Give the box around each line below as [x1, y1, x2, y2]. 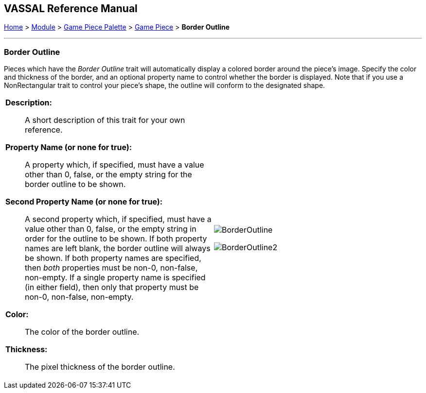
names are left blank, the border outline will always [25, 243, 211, 254]
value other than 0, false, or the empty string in [25, 224, 196, 234]
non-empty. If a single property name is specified [25, 273, 206, 283]
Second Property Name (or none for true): [5, 197, 163, 207]
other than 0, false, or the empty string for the [25, 170, 192, 180]
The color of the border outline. [25, 327, 140, 337]
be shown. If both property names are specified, [25, 253, 201, 263]
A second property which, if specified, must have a [25, 214, 212, 224]
